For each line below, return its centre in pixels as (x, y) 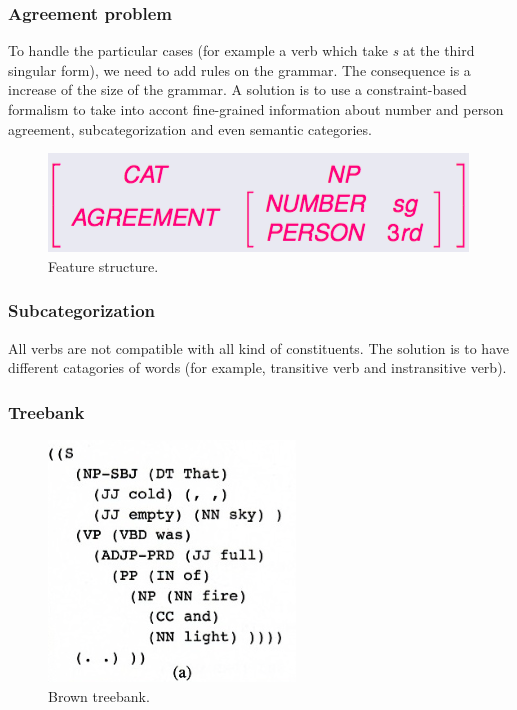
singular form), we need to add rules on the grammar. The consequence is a (239, 69)
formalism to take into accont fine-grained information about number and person (256, 109)
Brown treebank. (99, 695)
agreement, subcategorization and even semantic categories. (190, 128)
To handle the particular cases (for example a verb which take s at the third (241, 50)
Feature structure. (103, 265)
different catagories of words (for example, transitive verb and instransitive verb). (257, 367)
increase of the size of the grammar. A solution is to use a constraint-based (237, 89)
